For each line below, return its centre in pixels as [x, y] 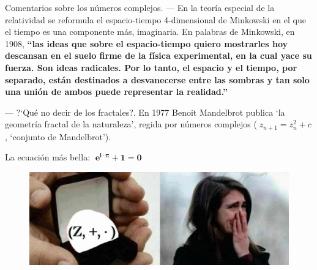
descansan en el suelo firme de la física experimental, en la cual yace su [158, 55]
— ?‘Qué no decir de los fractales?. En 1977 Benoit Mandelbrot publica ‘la [145, 112]
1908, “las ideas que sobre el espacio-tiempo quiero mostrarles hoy [146, 43]
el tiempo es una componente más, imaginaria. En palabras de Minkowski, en [150, 32]
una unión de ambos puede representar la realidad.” [117, 92]
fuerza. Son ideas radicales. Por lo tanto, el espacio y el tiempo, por [151, 67]
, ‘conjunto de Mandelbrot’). [58, 136]
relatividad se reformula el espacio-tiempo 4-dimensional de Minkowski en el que [155, 19]
